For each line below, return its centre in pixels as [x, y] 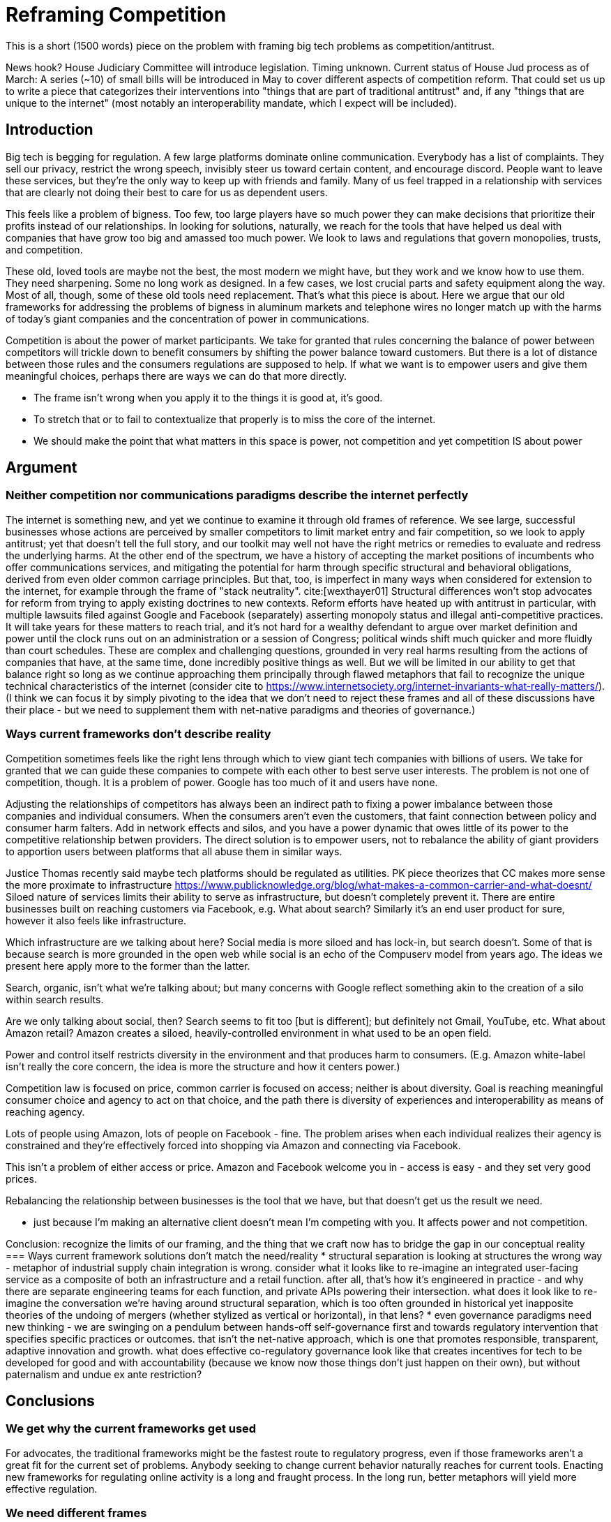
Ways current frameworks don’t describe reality [138, 734]
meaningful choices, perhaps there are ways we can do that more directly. [176, 376]
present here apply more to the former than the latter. [128, 966]
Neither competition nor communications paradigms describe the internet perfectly [237, 495]
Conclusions [50, 1401]
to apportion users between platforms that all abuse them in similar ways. [174, 851]
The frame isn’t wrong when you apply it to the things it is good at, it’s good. [208, 397]
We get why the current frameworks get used [131, 1429]
